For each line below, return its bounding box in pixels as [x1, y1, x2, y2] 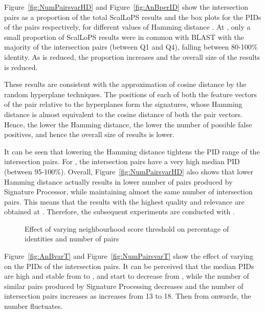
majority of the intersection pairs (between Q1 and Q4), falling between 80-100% [4, 41, 258, 52]
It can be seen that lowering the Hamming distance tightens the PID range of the [4, 146, 260, 156]
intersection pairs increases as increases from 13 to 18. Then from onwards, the [4, 290, 251, 301]
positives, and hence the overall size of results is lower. [4, 129, 175, 140]
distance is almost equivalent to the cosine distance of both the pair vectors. [4, 108, 243, 119]
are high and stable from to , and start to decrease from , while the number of [4, 271, 249, 281]
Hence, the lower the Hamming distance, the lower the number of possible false [4, 119, 252, 129]
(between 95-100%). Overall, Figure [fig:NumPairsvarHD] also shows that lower [4, 166, 254, 176]
